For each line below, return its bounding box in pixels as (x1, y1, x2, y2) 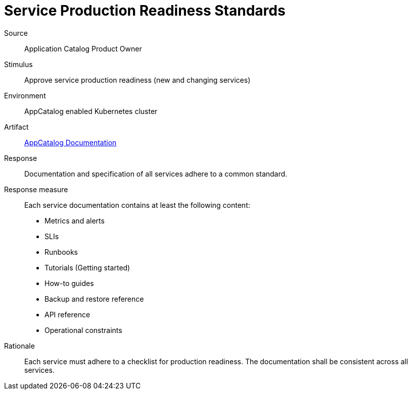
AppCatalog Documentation (24, 138, 117, 147)
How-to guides (44, 278, 94, 288)
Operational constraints (44, 325, 122, 334)
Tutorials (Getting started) (44, 263, 130, 272)
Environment (4, 91, 46, 100)
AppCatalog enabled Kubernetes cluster (24, 106, 158, 116)
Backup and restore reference (44, 294, 144, 303)
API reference (44, 310, 90, 319)
